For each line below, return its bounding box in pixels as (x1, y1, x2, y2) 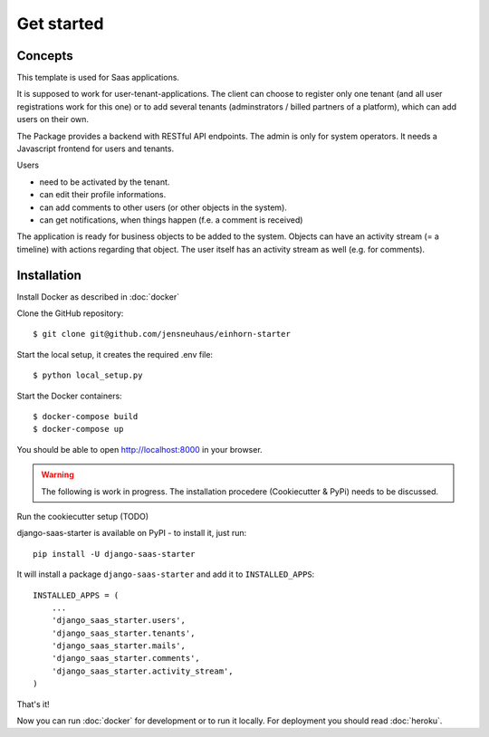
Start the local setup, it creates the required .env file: (16, 349, 213, 359)
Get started (16, 14, 104, 33)
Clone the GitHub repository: (16, 308, 124, 319)
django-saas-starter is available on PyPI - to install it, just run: (16, 528, 247, 539)
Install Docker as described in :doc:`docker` (16, 291, 180, 302)
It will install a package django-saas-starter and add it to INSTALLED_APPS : (16, 569, 315, 579)
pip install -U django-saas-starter (33, 549, 196, 559)
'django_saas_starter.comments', (51, 653, 201, 664)
